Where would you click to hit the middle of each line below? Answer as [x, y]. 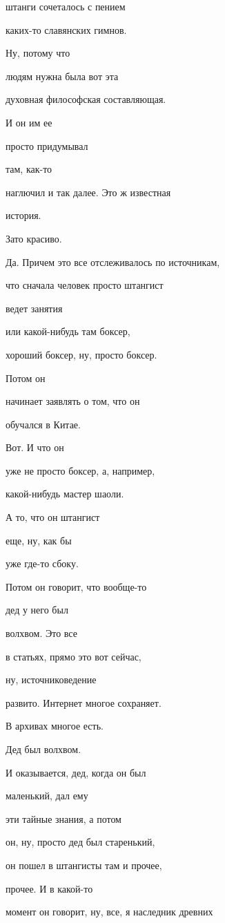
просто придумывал [47, 145]
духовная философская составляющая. [86, 99]
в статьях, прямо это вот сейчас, [74, 656]
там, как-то [29, 169]
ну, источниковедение [51, 679]
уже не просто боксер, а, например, [80, 470]
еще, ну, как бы [39, 540]
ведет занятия [34, 308]
